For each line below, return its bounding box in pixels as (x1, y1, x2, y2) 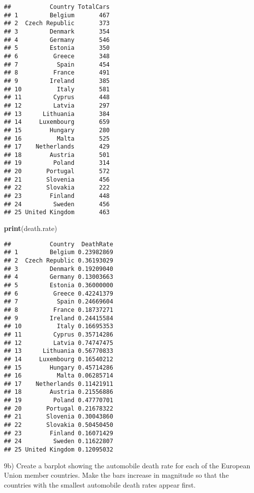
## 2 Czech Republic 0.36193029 (4, 257, 113, 264)
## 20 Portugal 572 (4, 168, 110, 175)
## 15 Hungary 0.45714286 (4, 364, 113, 371)
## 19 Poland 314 (4, 159, 110, 167)
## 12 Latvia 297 (4, 102, 110, 109)
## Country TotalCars (4, 3, 110, 10)
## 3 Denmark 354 (4, 28, 110, 35)
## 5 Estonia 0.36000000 (4, 281, 113, 289)
